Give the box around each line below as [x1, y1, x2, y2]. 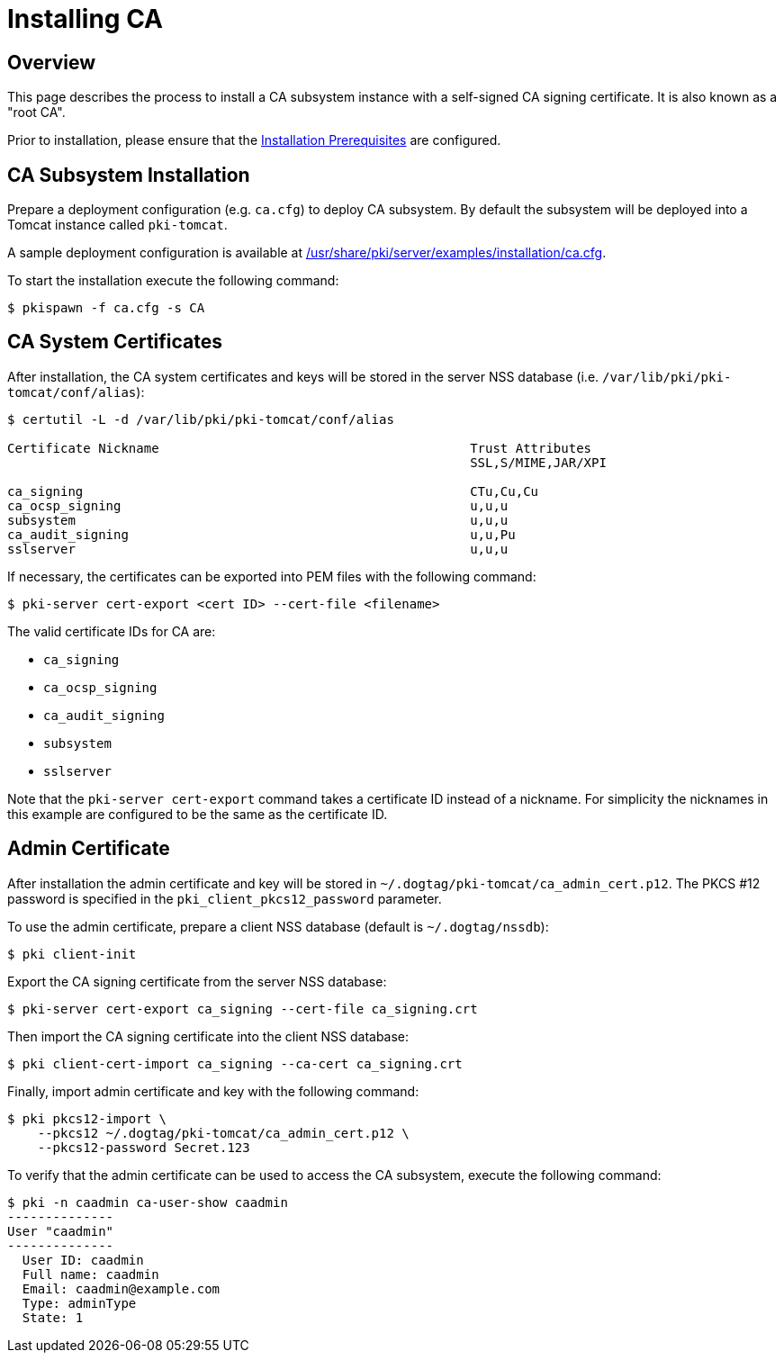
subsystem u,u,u [7, 512, 509, 527]
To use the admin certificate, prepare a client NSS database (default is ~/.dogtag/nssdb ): [7, 918, 549, 934]
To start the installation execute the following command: [7, 273, 339, 289]
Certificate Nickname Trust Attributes [7, 440, 592, 455]
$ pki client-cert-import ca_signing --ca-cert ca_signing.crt [7, 1056, 463, 1071]
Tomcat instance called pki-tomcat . [7, 217, 228, 233]
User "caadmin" [7, 1223, 114, 1238]
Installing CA [7, 4, 163, 34]
